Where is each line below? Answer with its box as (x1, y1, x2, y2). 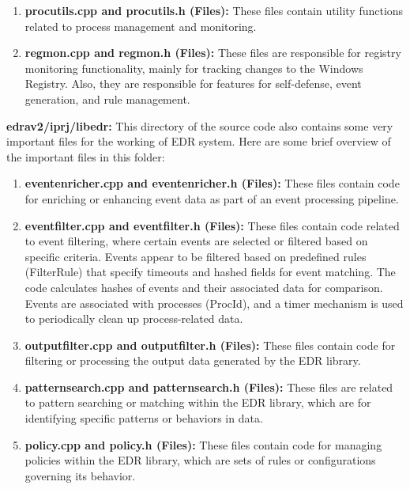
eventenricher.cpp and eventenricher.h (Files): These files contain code (24, 175, 400, 191)
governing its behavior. (24, 467, 136, 483)
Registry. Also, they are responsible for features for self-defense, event (24, 75, 362, 92)
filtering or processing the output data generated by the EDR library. (24, 352, 361, 369)
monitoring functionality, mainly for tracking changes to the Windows (24, 59, 363, 76)
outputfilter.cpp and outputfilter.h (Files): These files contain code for (24, 336, 396, 353)
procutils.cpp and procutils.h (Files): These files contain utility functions (24, 2, 404, 18)
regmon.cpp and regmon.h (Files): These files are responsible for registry (24, 44, 401, 61)
